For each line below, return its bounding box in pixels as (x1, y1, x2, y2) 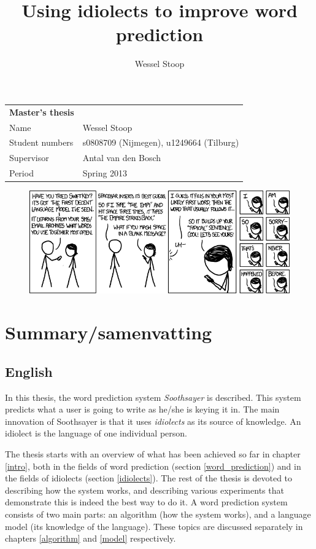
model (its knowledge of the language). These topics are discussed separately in (5, 519, 303, 532)
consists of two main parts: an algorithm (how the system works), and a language (5, 507, 311, 520)
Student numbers (9, 136, 74, 149)
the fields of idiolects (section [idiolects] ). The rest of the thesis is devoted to (5, 472, 293, 484)
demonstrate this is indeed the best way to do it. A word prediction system (5, 496, 288, 508)
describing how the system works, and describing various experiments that (5, 483, 284, 496)
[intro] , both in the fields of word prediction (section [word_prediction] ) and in (5, 459, 301, 472)
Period (9, 167, 34, 180)
